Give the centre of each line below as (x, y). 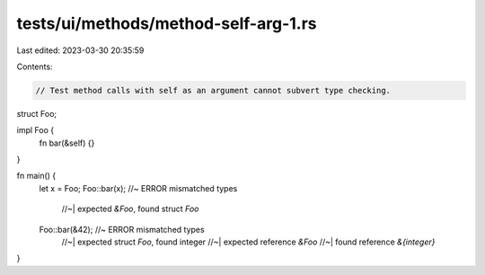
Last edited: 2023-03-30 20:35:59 (80, 50)
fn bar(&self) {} (67, 143)
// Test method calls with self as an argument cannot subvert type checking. (213, 90)
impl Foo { (35, 130)
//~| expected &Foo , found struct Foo (130, 209)
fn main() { (36, 176)
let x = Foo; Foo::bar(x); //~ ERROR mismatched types (138, 188)
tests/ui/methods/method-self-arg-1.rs (167, 23)
